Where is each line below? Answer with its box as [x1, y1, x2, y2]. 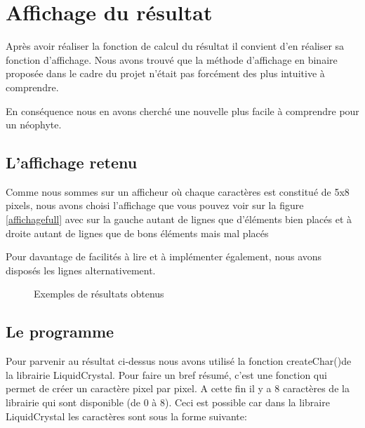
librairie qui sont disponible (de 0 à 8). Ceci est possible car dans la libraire [6, 395, 330, 410]
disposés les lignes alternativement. [6, 262, 156, 277]
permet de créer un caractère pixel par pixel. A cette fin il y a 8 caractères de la [6, 381, 350, 396]
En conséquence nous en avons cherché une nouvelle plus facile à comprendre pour [6, 103, 359, 118]
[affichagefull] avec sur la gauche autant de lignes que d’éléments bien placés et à [6, 212, 352, 227]
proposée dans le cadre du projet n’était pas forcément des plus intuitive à [6, 66, 325, 81]
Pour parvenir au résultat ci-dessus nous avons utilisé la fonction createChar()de [6, 354, 352, 368]
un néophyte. [6, 117, 62, 132]
